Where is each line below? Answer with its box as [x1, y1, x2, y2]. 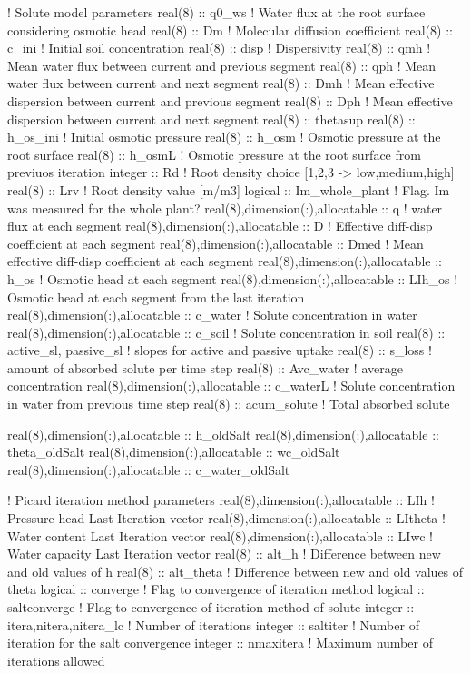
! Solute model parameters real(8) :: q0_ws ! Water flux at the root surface [7, 3, 426, 21]
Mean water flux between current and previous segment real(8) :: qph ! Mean [7, 55, 437, 74]
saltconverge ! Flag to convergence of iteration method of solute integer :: [7, 598, 415, 616]
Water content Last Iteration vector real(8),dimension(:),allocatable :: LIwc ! [7, 526, 433, 545]
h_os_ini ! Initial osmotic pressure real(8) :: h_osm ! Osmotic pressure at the [7, 127, 441, 146]
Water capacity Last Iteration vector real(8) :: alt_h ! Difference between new [7, 544, 441, 563]
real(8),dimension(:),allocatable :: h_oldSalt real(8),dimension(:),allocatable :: [7, 424, 439, 443]
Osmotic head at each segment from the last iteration [7, 287, 305, 306]
